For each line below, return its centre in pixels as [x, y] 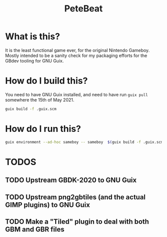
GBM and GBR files [35, 229]
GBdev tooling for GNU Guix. [35, 60]
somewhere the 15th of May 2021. [40, 100]
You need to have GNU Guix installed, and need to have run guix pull [77, 94]
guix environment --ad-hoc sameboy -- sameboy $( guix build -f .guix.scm [84, 142]
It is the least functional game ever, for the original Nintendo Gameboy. [78, 50]
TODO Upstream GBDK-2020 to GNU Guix [71, 180]
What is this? [33, 36]
